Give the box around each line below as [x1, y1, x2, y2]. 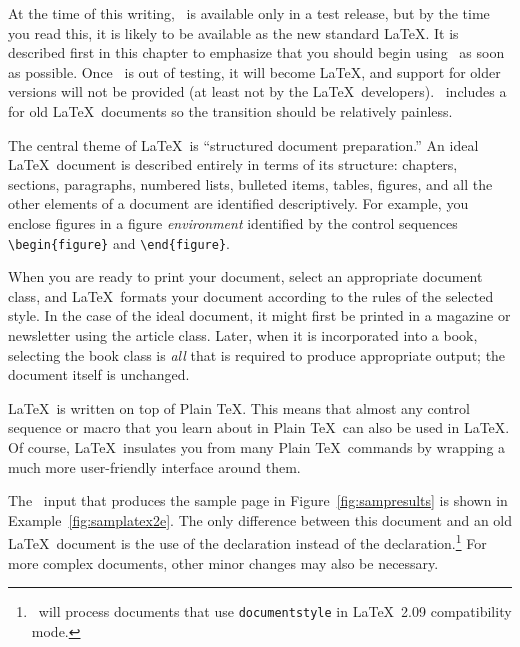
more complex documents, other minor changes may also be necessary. [8, 552, 439, 573]
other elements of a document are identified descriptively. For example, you [8, 193, 469, 214]
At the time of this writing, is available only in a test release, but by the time [8, 3, 490, 23]
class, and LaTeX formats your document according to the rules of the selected [8, 285, 494, 306]
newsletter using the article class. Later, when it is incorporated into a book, [8, 324, 478, 345]
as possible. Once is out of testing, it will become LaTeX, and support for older [8, 61, 501, 82]
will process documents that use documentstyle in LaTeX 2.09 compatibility [38, 601, 512, 622]
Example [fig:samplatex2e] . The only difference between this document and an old [8, 509, 513, 530]
